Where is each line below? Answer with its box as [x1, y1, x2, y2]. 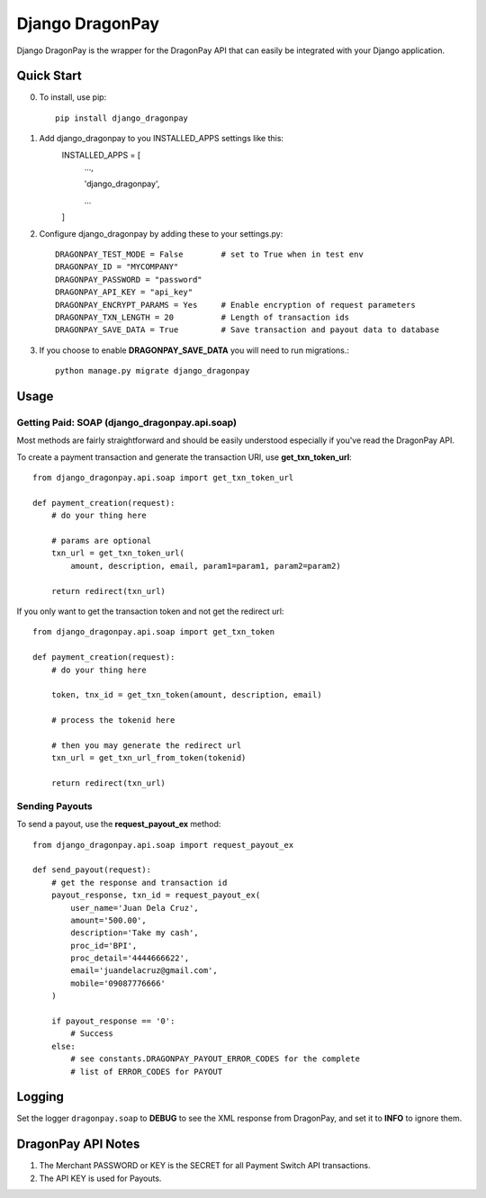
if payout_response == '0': [50, 1016, 175, 1026]
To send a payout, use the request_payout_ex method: [16, 819, 221, 830]
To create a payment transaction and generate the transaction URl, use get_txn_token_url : [16, 451, 353, 463]
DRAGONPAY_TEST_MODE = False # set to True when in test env [55, 248, 364, 259]
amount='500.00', [70, 914, 148, 925]
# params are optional [50, 536, 152, 545]
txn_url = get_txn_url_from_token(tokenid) [50, 752, 247, 763]
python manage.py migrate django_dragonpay [55, 365, 250, 376]
